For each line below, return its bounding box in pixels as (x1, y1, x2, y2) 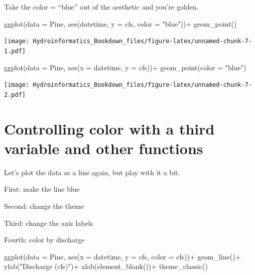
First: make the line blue (4, 184, 80, 194)
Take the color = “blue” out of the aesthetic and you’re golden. (4, 2, 199, 12)
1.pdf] (4, 47, 26, 55)
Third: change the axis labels (4, 217, 93, 228)
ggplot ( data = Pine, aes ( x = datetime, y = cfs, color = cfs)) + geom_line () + (4, 251, 241, 261)
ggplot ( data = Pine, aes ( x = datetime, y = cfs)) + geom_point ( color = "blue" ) (4, 62, 246, 72)
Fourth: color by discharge (4, 234, 85, 245)
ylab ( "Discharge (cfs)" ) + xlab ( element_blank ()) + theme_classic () (4, 261, 208, 271)
